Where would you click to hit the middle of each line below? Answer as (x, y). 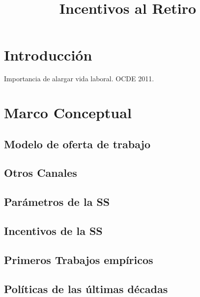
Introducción (48, 55)
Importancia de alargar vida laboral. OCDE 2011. (79, 79)
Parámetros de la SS (57, 202)
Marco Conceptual (68, 113)
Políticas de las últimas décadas (86, 288)
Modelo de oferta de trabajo (77, 144)
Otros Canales (41, 173)
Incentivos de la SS (53, 231)
